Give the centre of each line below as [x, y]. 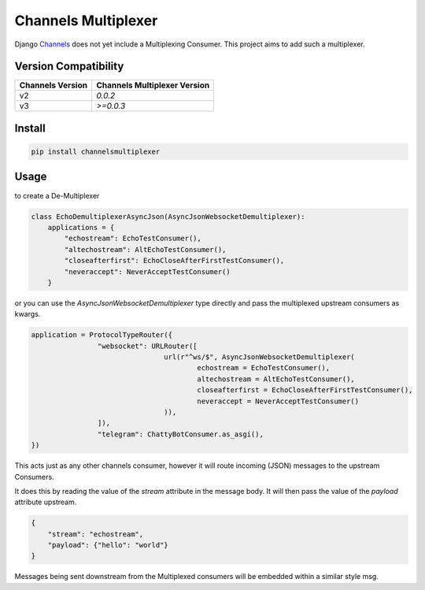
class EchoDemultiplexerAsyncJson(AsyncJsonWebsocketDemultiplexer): [168, 216]
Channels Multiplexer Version [153, 85]
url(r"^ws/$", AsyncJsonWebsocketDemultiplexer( [260, 357]
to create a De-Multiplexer [57, 195]
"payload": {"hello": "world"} [108, 545]
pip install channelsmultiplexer [96, 152]
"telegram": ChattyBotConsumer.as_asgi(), [180, 434]
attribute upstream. [46, 502]
